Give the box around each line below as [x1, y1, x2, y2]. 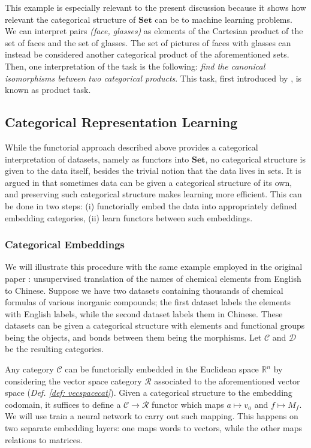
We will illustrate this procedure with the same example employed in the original [5, 260, 303, 273]
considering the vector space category [5, 374, 142, 387]
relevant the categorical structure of [5, 13, 136, 25]
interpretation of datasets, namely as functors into [5, 152, 189, 165]
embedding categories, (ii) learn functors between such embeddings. [5, 211, 253, 224]
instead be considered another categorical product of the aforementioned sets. [5, 48, 289, 61]
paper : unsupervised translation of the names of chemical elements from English [5, 272, 301, 284]
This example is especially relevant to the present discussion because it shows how [5, 1, 306, 13]
